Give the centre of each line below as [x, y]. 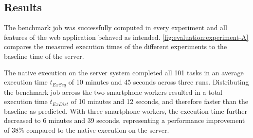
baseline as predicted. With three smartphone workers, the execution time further [126, 111]
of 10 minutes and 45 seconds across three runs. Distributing [159, 82]
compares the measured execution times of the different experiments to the [116, 46]
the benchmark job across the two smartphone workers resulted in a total [113, 92]
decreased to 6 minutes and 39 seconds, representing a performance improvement [125, 120]
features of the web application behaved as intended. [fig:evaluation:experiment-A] [126, 37]
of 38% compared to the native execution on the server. [87, 130]
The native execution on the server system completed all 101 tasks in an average [124, 72]
